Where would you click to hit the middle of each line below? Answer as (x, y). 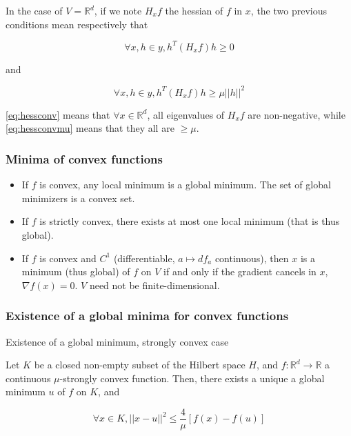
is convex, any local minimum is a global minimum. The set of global (185, 185)
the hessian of (194, 10)
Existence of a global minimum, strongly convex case (117, 341)
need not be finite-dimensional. (154, 285)
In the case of (34, 10)
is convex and (68, 258)
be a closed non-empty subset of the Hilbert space (140, 365)
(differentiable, (144, 258)
